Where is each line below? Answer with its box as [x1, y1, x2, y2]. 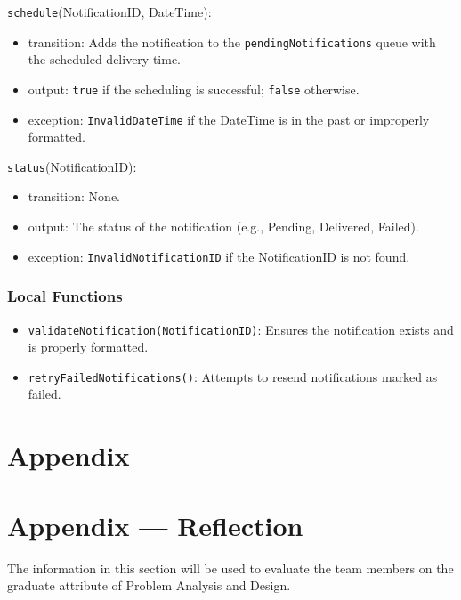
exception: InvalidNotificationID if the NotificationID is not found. [28, 247, 410, 265]
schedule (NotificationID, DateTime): [7, 3, 212, 20]
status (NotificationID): [7, 157, 137, 175]
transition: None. [28, 187, 120, 206]
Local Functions [7, 285, 123, 307]
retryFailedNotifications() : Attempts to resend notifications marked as [28, 367, 438, 385]
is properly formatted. [28, 337, 149, 356]
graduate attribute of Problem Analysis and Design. [7, 576, 291, 595]
